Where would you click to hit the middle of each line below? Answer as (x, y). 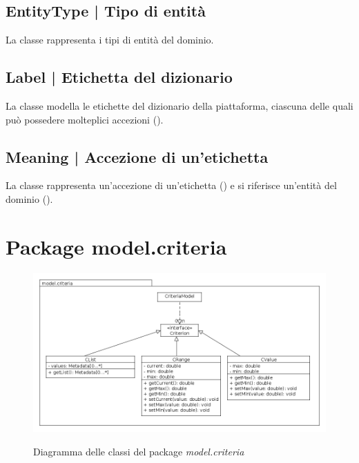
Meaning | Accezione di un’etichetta (137, 156)
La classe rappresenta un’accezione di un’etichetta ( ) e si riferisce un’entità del (171, 185)
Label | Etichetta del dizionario (119, 77)
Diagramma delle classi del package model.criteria (139, 451)
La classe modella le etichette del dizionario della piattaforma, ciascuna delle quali (179, 106)
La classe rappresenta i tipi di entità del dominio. (110, 40)
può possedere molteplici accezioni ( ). (85, 119)
